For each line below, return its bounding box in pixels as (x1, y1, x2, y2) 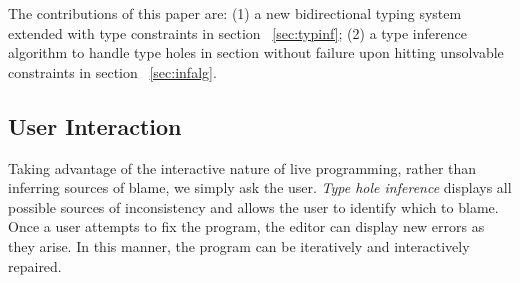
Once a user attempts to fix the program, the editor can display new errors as (8, 216, 485, 237)
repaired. (8, 255, 62, 276)
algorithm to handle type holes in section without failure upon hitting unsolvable (8, 42, 504, 63)
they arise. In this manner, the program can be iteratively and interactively (8, 235, 470, 256)
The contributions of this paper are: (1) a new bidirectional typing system (8, 3, 462, 23)
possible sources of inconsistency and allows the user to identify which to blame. (8, 196, 499, 217)
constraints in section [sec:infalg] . (8, 61, 217, 82)
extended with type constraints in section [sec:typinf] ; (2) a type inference (8, 22, 467, 43)
